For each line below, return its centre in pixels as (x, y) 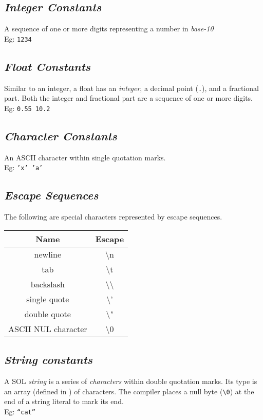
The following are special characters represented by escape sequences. (113, 217)
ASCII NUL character (48, 328)
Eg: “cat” (20, 411)
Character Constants (61, 135)
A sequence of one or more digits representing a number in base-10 (109, 29)
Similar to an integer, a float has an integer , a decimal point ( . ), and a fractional (131, 88)
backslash (48, 284)
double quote (48, 314)
